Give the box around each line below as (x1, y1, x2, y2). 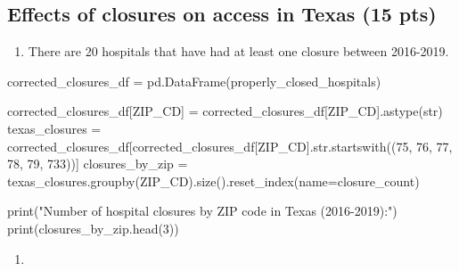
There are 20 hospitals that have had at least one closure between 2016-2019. (28, 42, 449, 61)
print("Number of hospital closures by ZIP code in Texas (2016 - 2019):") (7, 201, 398, 220)
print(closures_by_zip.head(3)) (7, 218, 179, 237)
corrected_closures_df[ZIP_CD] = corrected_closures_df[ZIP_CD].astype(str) (7, 102, 443, 120)
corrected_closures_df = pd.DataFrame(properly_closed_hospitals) (7, 71, 381, 90)
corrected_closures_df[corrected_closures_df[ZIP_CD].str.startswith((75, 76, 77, (7, 136, 453, 155)
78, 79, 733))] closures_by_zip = (7, 154, 188, 173)
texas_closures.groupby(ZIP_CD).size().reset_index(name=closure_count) (7, 171, 420, 190)
